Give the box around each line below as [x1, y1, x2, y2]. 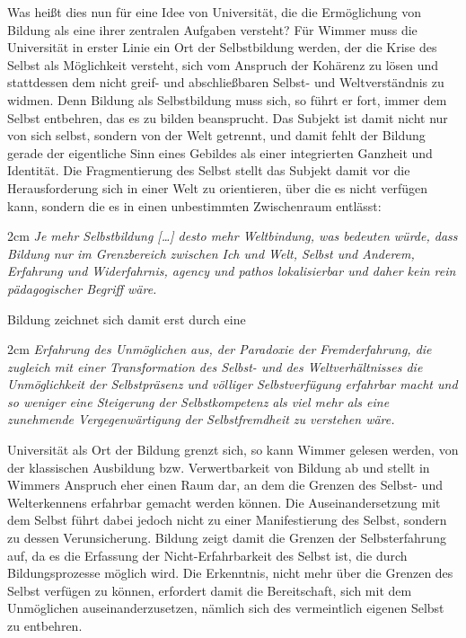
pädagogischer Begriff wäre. [7, 279, 157, 297]
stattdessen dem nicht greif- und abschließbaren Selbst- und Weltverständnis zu [7, 73, 444, 92]
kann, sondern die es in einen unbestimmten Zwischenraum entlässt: [7, 196, 382, 215]
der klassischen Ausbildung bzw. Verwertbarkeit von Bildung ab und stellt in [7, 457, 430, 476]
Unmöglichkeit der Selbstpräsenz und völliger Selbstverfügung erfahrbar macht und [7, 375, 458, 394]
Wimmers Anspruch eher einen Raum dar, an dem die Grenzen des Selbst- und [7, 475, 443, 494]
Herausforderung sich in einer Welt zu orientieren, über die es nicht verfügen [7, 178, 428, 197]
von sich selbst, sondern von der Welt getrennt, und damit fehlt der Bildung [7, 126, 426, 145]
